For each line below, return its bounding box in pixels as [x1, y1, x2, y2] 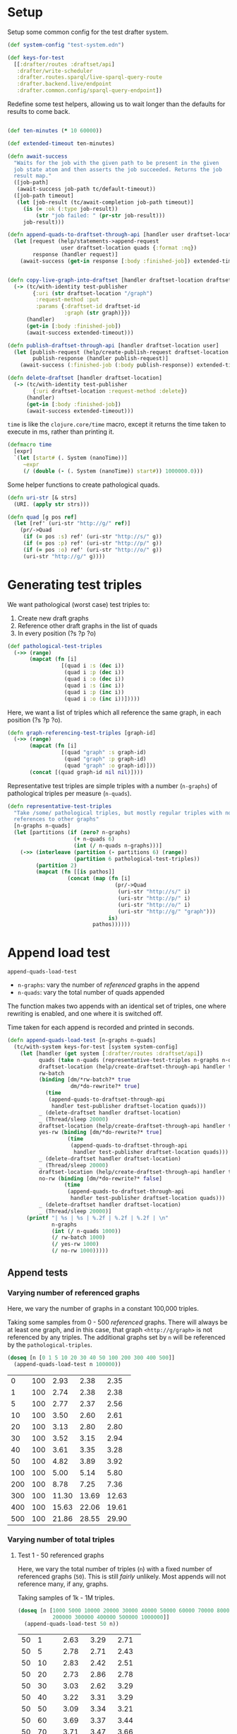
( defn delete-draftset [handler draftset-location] [7, 374, 162, 382]
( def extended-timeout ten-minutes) [7, 139, 115, 147]
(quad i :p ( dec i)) [63, 669, 125, 676]
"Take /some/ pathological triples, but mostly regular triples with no [13, 809, 232, 816]
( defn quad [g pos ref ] [7, 514, 78, 521]
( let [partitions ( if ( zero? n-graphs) [13, 829, 131, 836]
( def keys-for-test [7, 54, 65, 61]
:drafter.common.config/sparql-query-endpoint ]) [16, 87, 162, 94]
